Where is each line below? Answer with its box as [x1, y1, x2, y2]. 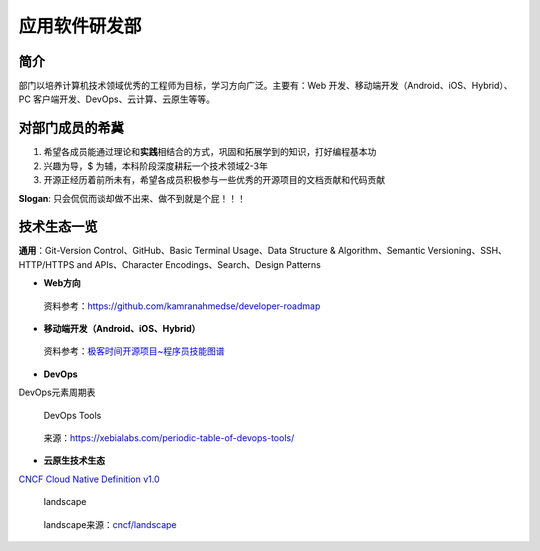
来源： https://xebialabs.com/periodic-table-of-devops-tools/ [43, 431, 295, 444]
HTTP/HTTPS [18, 258, 75, 270]
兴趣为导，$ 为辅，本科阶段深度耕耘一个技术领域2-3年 [43, 160, 269, 172]
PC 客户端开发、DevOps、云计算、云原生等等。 [18, 93, 215, 105]
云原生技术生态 [43, 455, 105, 467]
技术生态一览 [18, 218, 98, 235]
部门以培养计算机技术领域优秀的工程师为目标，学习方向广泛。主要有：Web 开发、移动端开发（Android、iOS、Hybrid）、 [18, 80, 514, 92]
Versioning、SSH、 [427, 245, 507, 257]
